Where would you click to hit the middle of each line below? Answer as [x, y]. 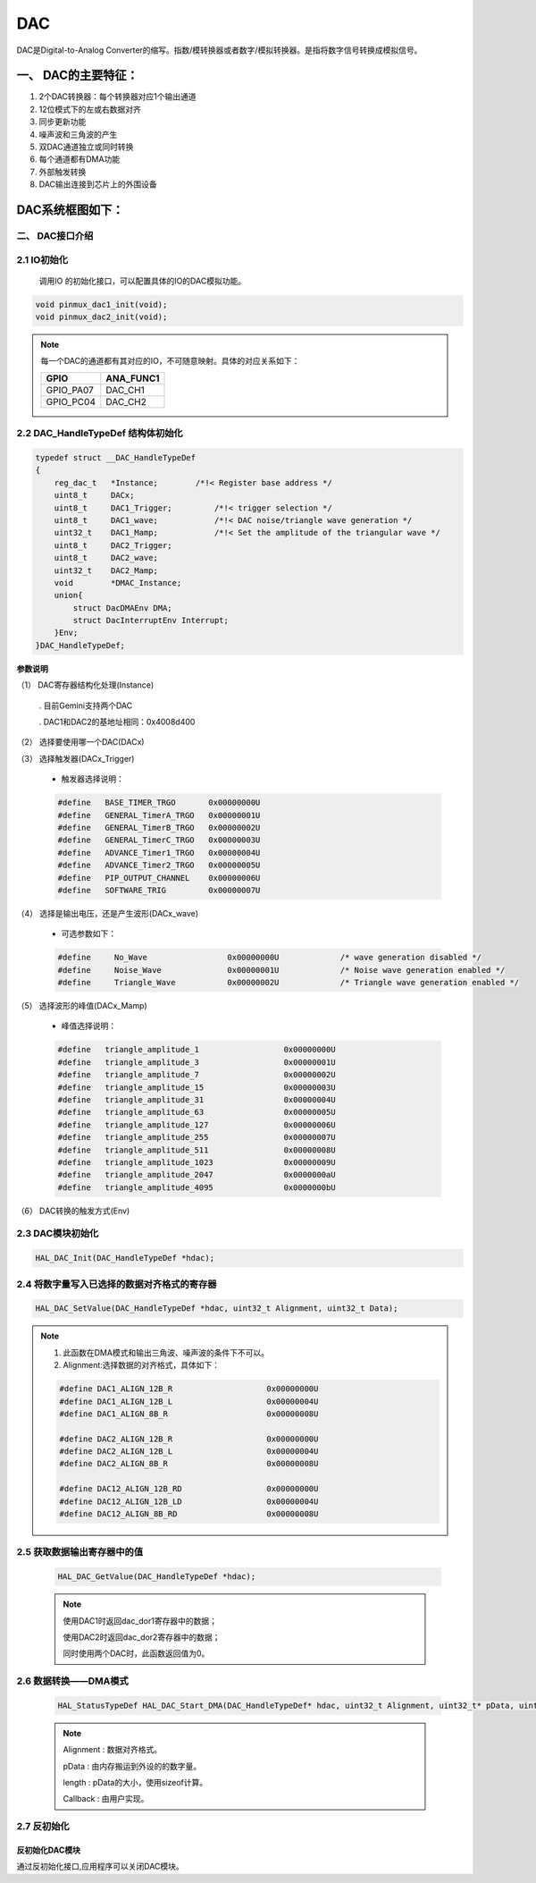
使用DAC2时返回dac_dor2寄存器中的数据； [142, 1637]
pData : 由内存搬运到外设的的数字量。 [132, 1766]
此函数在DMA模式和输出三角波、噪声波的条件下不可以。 [166, 1352]
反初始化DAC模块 [48, 1850]
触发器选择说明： [92, 779]
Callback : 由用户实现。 [106, 1799]
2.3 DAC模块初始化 [58, 1234]
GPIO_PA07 [70, 390]
